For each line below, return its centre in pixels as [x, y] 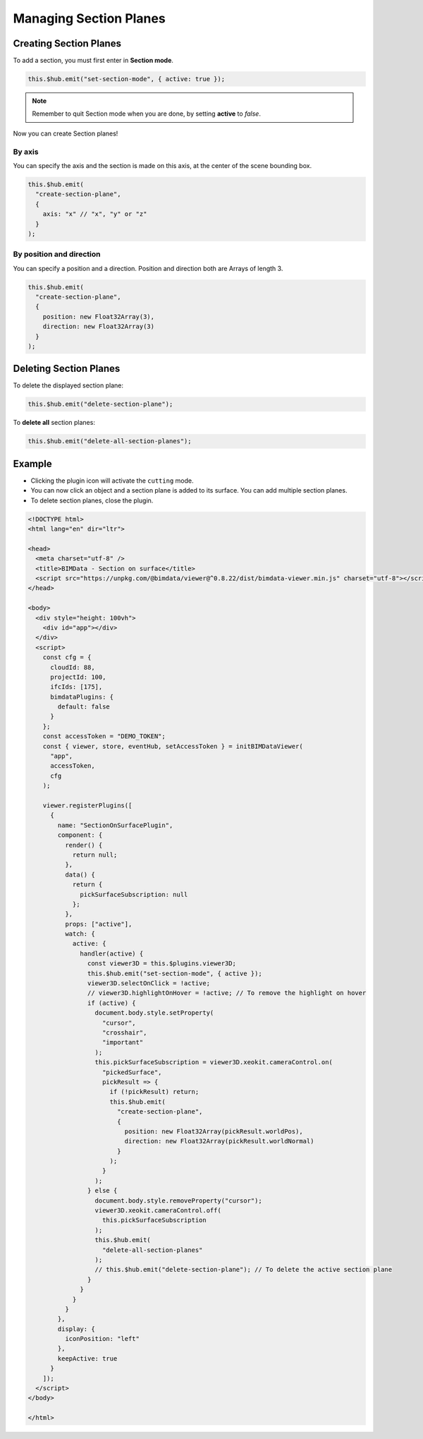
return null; [95, 855]
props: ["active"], [98, 924]
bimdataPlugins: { [82, 697]
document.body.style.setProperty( [154, 1013]
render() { [84, 845]
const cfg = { [67, 657]
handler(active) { [112, 953]
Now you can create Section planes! [66, 133]
